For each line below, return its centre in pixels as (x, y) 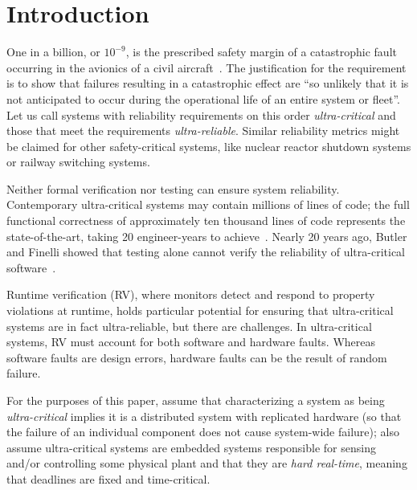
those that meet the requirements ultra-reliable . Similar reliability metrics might (203, 131)
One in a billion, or (53, 52)
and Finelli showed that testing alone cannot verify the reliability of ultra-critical (206, 252)
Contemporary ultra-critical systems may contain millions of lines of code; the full (208, 204)
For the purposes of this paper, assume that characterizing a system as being (196, 400)
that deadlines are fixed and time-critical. (108, 478)
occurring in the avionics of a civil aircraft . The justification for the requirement (206, 67)
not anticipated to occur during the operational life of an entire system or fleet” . (203, 98)
